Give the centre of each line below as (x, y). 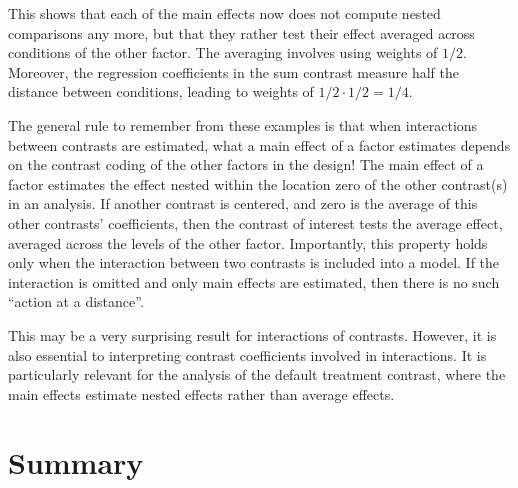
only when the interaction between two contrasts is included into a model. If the (254, 262)
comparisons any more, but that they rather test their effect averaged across (241, 32)
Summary (76, 462)
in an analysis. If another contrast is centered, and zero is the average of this (243, 203)
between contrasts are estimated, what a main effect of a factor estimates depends (259, 144)
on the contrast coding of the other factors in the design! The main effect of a (246, 164)
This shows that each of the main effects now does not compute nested (224, 13)
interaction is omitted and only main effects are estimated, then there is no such (254, 281)
